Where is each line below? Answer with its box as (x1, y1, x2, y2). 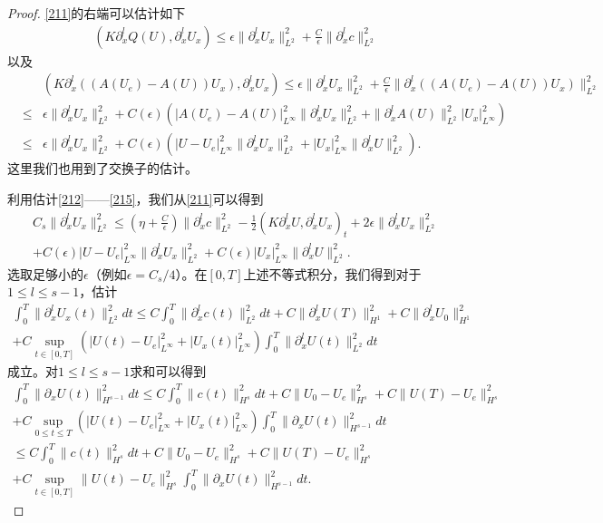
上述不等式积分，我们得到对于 (243, 264, 422, 283)
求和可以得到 (130, 362, 207, 381)
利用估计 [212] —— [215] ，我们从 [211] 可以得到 (7, 189, 264, 208)
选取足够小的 (7, 264, 83, 283)
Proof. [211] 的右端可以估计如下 (7, 4, 186, 22)
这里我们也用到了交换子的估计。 (7, 159, 198, 178)
